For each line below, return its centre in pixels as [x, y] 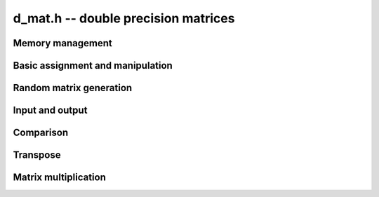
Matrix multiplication [60, 178]
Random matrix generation [73, 88]
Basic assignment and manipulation [93, 66]
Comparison [41, 133]
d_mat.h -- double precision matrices [124, 18]
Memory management [62, 43]
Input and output [50, 110]
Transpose [37, 155]
